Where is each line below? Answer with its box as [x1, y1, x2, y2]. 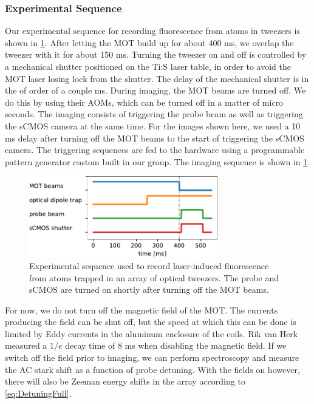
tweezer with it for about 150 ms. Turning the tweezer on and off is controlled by [5, 48, 307, 61]
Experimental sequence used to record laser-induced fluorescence [29, 259, 269, 272]
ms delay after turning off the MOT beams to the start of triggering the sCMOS [5, 131, 304, 144]
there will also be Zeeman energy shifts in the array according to [5, 375, 245, 388]
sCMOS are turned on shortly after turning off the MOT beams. [29, 283, 269, 296]
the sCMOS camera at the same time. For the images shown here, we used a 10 [5, 119, 301, 132]
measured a [5, 339, 47, 352]
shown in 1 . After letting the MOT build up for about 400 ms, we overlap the [5, 36, 294, 49]
